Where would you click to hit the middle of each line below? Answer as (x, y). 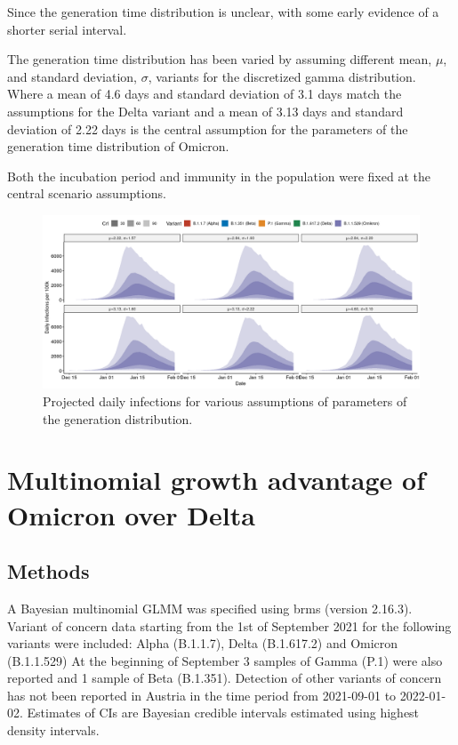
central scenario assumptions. (87, 193)
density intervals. (53, 730)
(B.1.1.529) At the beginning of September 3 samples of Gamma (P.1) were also (225, 660)
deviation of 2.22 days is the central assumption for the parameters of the (208, 128)
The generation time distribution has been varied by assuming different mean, (220, 59)
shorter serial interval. (67, 29)
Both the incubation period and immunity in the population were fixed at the (219, 176)
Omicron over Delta (131, 514)
